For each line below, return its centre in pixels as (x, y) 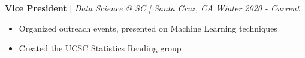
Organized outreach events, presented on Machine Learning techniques (148, 28)
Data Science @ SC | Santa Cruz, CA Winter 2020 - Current (187, 8)
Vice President (36, 8)
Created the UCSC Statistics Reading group (100, 48)
